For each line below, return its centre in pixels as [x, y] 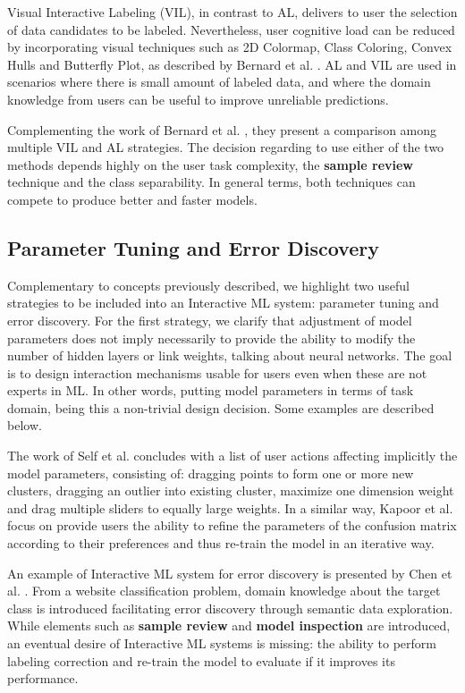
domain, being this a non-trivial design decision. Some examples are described [221, 407]
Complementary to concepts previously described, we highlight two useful [208, 285]
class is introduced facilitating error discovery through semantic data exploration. [230, 608]
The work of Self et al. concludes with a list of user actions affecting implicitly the [232, 456]
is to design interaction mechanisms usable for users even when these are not [217, 372]
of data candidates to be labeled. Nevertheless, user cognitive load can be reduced [231, 29]
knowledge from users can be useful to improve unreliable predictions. [198, 99]
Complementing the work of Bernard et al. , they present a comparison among [222, 129]
